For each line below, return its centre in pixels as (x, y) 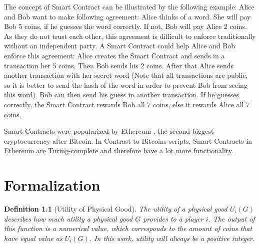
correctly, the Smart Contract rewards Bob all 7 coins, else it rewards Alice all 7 (127, 104)
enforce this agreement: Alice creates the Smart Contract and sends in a (114, 55)
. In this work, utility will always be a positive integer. (172, 238)
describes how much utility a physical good (68, 218)
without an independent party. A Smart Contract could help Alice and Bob (119, 46)
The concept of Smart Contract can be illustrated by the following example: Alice (129, 6)
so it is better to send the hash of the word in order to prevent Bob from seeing (126, 85)
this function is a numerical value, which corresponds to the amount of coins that (128, 228)
